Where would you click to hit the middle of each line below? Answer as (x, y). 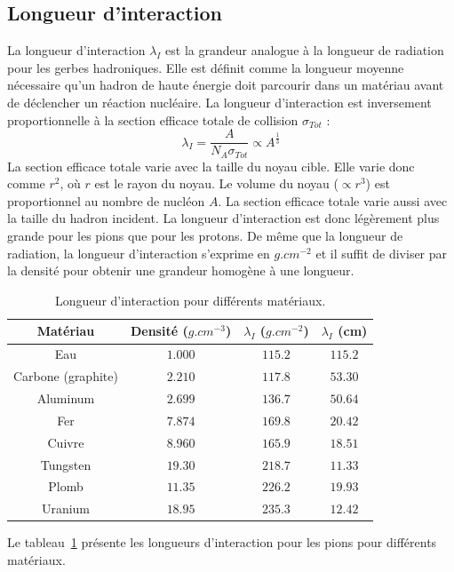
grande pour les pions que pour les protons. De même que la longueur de (205, 236)
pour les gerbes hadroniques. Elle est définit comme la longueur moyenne (206, 67)
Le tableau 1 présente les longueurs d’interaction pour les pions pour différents (222, 542)
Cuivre (66, 442)
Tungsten (66, 464)
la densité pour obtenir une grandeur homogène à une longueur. (181, 270)
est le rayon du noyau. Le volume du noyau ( (216, 183)
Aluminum (66, 397)
